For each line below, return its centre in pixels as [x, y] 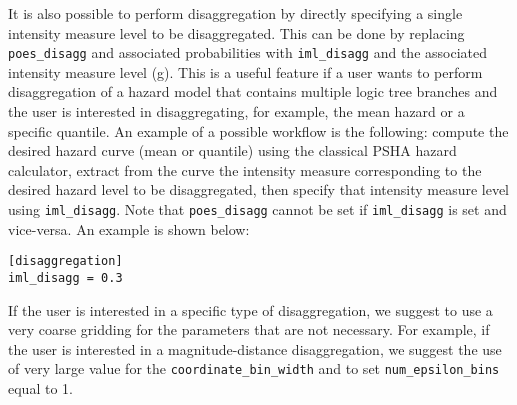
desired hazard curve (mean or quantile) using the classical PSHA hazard [232, 150]
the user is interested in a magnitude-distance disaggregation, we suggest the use [255, 348]
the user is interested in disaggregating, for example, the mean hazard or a [236, 111]
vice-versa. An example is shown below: [129, 228]
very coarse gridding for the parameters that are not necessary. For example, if [249, 329]
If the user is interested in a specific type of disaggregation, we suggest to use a [250, 309]
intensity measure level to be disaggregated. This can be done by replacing [236, 32]
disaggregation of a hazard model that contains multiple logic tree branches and [253, 91]
